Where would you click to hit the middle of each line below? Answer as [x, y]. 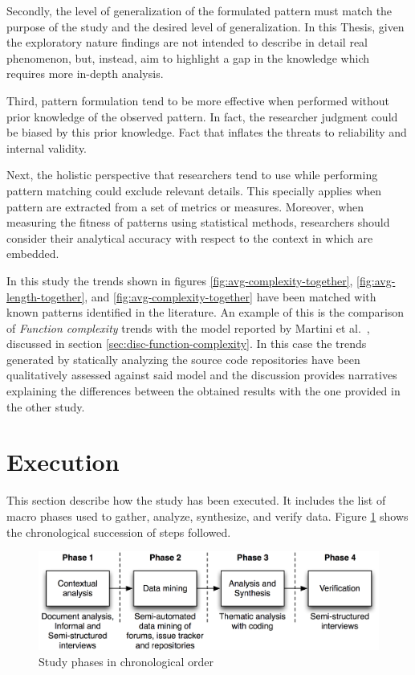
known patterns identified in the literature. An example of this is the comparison [205, 312]
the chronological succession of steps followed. [119, 532]
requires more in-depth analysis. [85, 74]
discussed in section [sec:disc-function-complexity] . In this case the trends [187, 344]
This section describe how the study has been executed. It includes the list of [196, 500]
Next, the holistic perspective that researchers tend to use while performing [192, 175]
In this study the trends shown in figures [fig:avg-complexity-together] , [180, 280]
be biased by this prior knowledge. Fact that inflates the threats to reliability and [207, 132]
